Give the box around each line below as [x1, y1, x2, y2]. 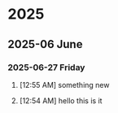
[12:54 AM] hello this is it [19, 95, 103, 106]
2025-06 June [7, 37, 83, 51]
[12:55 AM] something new [19, 80, 110, 89]
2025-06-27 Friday [7, 62, 85, 73]
